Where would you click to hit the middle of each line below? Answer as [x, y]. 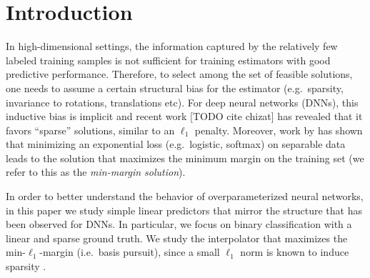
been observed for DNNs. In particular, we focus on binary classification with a [179, 224]
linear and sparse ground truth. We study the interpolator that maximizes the [177, 238]
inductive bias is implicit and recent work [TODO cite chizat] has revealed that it [184, 116]
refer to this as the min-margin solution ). [96, 172]
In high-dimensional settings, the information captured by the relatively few [172, 46]
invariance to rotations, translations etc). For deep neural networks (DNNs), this [182, 102]
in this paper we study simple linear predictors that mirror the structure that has [184, 210]
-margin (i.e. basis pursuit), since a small [130, 252]
